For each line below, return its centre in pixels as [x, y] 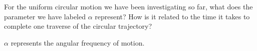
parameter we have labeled [45, 16]
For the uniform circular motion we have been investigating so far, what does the [128, 6]
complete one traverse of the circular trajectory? [78, 26]
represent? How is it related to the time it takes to [172, 16]
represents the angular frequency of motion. [78, 42]
